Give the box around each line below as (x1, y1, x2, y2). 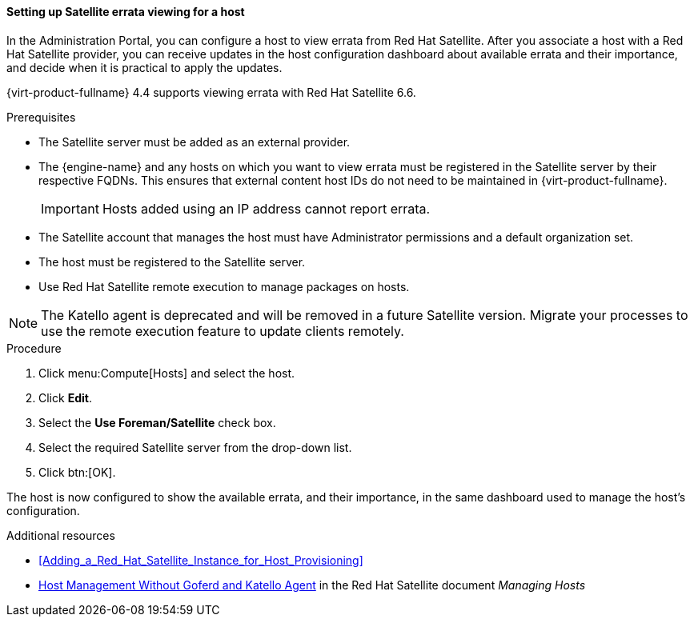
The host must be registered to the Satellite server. (38, 254, 306, 269)
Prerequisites (6, 110, 76, 124)
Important (41, 200, 99, 217)
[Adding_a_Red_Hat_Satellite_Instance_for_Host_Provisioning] (38, 553, 363, 567)
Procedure (6, 341, 62, 355)
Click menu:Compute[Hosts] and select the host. (38, 365, 295, 380)
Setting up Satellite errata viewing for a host (6, 5, 245, 18)
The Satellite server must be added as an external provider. (38, 134, 351, 149)
